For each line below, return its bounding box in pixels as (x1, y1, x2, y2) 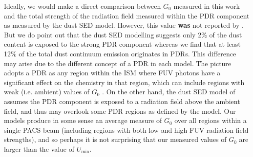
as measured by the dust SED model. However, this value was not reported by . (4, 20, 244, 30)
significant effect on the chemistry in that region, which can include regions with (4, 77, 245, 87)
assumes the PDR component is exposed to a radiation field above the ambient (4, 96, 240, 106)
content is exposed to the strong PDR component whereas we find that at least (4, 39, 241, 49)
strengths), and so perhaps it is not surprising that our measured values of (4, 134, 227, 144)
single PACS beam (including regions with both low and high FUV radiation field (4, 124, 249, 135)
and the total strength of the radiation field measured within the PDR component (4, 10, 250, 20)
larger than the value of (4, 143, 74, 154)
